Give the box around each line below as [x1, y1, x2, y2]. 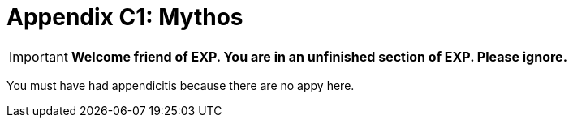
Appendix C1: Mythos [6, 3, 243, 31]
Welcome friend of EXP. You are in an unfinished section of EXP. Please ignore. [71, 48, 567, 65]
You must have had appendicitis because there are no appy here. [6, 78, 355, 92]
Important [9, 48, 68, 65]
